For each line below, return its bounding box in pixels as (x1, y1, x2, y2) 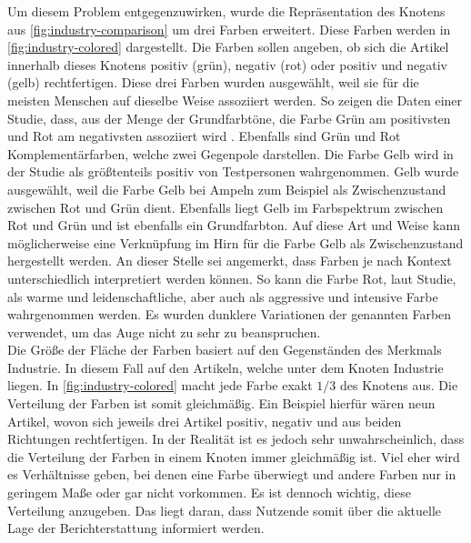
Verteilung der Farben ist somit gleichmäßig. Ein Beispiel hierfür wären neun (7, 394, 436, 413)
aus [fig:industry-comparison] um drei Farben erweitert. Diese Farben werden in (7, 19, 451, 38)
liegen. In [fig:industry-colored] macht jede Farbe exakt (7, 376, 313, 395)
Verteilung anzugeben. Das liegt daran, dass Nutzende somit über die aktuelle (7, 500, 442, 519)
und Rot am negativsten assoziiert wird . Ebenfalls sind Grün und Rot (7, 126, 401, 146)
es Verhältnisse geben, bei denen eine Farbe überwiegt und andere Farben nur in (7, 465, 456, 484)
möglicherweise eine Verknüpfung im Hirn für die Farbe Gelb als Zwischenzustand (7, 233, 464, 252)
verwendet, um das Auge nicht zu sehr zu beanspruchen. (7, 322, 321, 341)
